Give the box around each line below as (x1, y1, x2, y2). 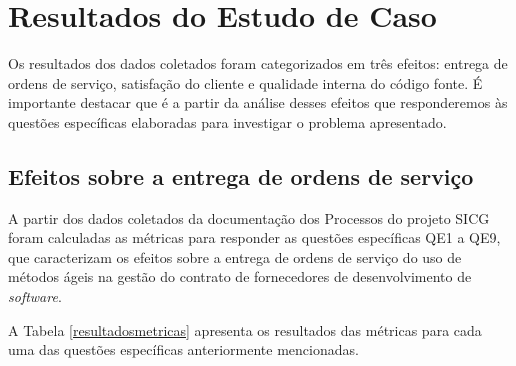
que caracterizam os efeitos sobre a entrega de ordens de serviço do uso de (8, 246, 462, 267)
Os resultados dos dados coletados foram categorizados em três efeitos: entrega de (8, 53, 508, 74)
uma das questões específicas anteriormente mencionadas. (8, 339, 359, 360)
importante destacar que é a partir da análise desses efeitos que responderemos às (8, 92, 508, 113)
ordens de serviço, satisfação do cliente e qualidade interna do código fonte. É (8, 72, 483, 93)
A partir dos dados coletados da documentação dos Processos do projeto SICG (8, 207, 490, 228)
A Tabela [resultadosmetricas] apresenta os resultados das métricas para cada (8, 319, 482, 340)
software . (8, 286, 62, 307)
